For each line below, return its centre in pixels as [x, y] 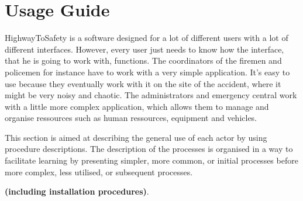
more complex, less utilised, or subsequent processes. [99, 171]
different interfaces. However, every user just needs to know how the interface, [144, 49]
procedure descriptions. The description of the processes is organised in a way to [149, 149]
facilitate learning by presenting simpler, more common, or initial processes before [151, 160]
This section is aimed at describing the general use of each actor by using [136, 137]
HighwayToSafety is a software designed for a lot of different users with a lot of [147, 38]
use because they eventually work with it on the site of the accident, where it [143, 83]
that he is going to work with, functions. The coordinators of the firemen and [143, 60]
